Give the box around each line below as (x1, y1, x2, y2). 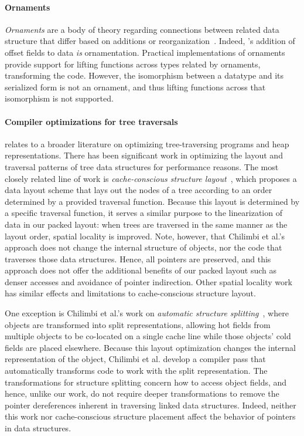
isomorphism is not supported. (5, 92, 114, 104)
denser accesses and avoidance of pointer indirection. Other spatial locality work (5, 275, 292, 288)
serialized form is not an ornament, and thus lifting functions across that (5, 80, 266, 93)
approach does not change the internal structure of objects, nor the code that (5, 241, 282, 254)
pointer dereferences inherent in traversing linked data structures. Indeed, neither (5, 398, 296, 411)
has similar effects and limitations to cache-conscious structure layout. (5, 287, 256, 299)
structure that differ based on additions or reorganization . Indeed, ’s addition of (5, 35, 295, 47)
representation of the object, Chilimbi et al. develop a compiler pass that (5, 353, 266, 365)
